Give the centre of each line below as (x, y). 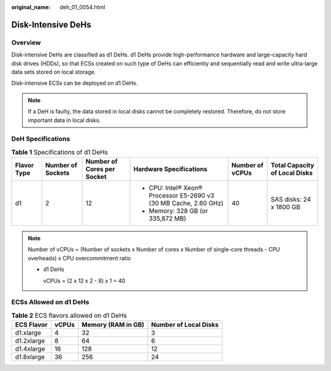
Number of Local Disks (185, 325)
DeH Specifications (41, 139)
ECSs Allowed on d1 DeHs (50, 302)
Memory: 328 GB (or (178, 211)
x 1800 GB (285, 207)
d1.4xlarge (30, 349)
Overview (26, 42)
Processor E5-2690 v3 (181, 196)
